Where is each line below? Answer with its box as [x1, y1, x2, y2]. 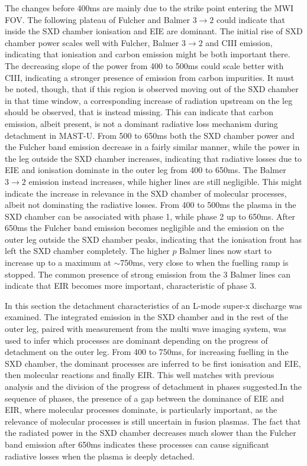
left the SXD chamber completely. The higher [5, 245, 170, 257]
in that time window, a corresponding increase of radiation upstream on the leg [5, 94, 293, 106]
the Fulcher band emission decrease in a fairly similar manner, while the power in [5, 141, 300, 153]
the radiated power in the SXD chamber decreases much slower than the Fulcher [5, 426, 296, 439]
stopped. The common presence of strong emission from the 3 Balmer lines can [5, 268, 290, 280]
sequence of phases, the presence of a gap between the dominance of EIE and [5, 392, 285, 404]
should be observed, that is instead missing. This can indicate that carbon [5, 106, 274, 118]
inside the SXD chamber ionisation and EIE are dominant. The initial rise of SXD [5, 25, 303, 37]
